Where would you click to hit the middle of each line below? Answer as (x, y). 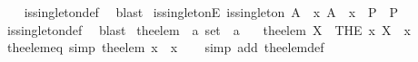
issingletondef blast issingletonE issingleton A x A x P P (211, 12)
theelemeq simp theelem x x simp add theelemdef (165, 47)
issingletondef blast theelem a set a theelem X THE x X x (209, 29)
